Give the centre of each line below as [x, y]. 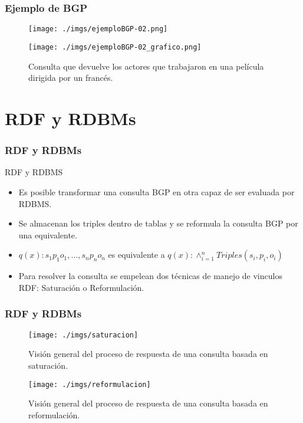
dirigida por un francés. [71, 78]
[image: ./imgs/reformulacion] [90, 384]
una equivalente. [48, 235]
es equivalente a [136, 255]
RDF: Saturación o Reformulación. [81, 287]
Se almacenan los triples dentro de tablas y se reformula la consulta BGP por [158, 223]
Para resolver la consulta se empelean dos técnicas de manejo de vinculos [150, 276]
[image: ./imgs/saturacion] [83, 335]
